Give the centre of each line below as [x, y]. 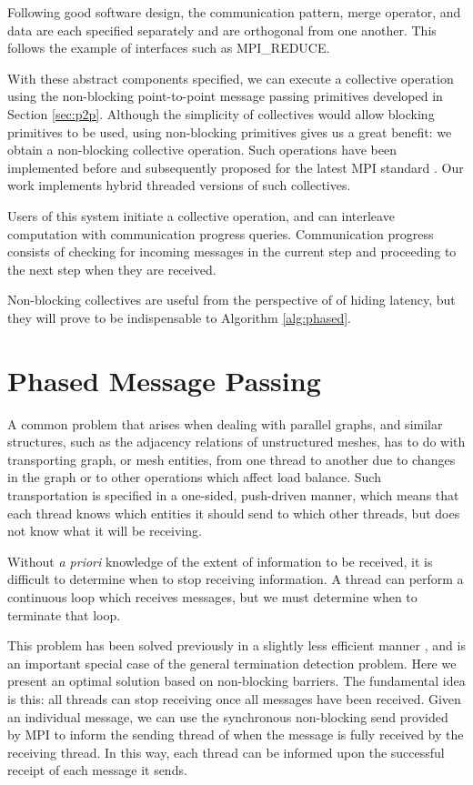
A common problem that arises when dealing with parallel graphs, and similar [225, 423]
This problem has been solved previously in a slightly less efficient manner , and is [236, 645]
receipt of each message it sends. [97, 770]
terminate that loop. [64, 614]
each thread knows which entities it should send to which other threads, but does [234, 513]
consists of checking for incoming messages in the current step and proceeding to [232, 252]
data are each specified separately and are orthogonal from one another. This [222, 30]
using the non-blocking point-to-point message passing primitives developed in [225, 96]
